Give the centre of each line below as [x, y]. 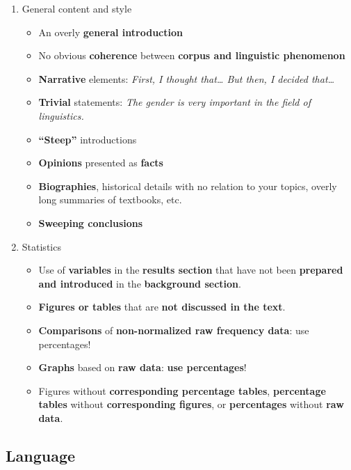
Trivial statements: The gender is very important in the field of [174, 102]
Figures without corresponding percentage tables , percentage [182, 390]
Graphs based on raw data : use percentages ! [142, 367]
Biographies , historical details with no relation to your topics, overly [188, 186]
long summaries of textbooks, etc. [110, 199]
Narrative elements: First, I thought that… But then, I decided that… [187, 78]
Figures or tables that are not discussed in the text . [162, 307]
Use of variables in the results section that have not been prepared [191, 270]
